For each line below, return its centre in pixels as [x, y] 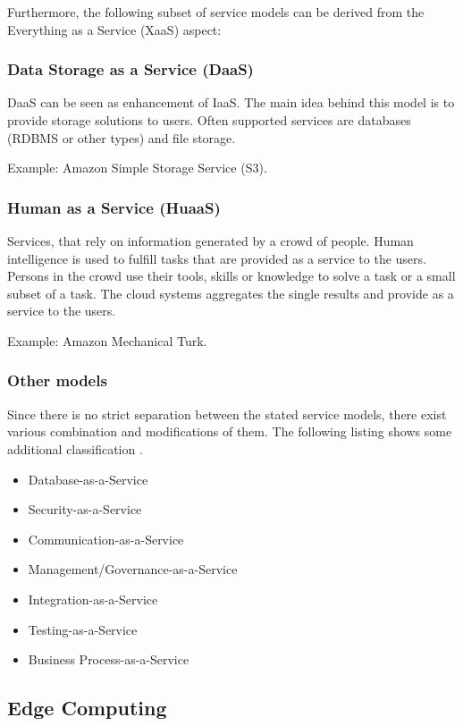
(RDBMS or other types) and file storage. [122, 137]
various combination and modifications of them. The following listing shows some [230, 431]
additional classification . [75, 448]
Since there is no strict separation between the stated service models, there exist [227, 414]
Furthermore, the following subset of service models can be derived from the [216, 12]
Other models [57, 380]
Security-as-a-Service [85, 509]
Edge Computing [87, 708]
